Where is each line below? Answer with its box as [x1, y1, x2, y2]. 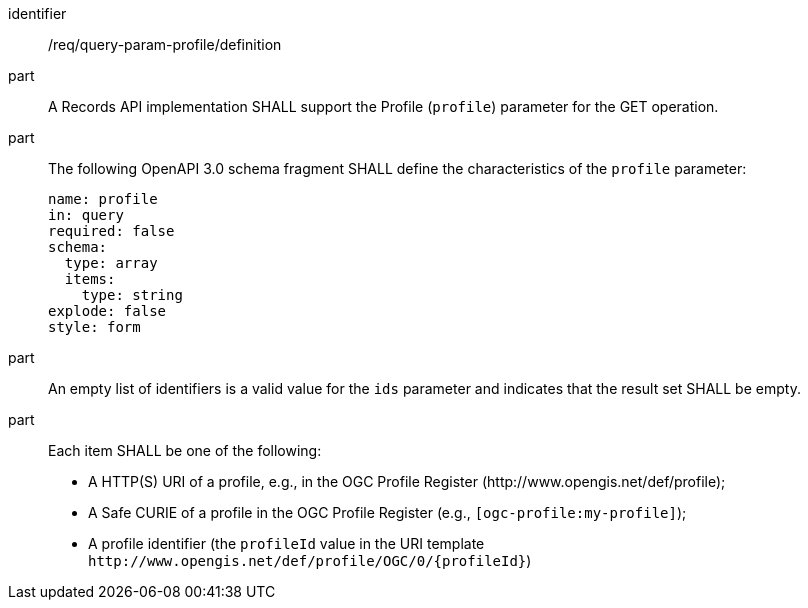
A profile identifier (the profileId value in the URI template [88, 535, 485, 552]
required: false [48, 223, 175, 239]
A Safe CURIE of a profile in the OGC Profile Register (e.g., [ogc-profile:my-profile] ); [88, 504, 687, 521]
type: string [81, 287, 183, 303]
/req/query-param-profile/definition [48, 36, 282, 53]
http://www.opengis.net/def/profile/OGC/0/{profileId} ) [88, 552, 532, 569]
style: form [48, 319, 141, 335]
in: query [48, 207, 124, 223]
